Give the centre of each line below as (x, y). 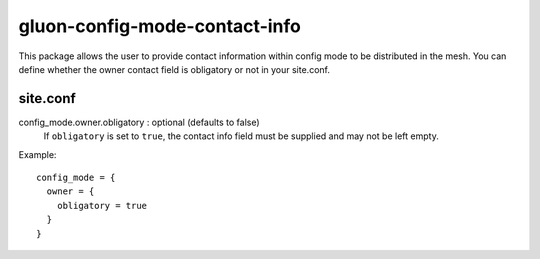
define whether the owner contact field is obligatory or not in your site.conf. (174, 69)
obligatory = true (102, 205)
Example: (37, 154)
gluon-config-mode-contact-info (160, 26)
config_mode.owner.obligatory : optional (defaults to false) (139, 122)
